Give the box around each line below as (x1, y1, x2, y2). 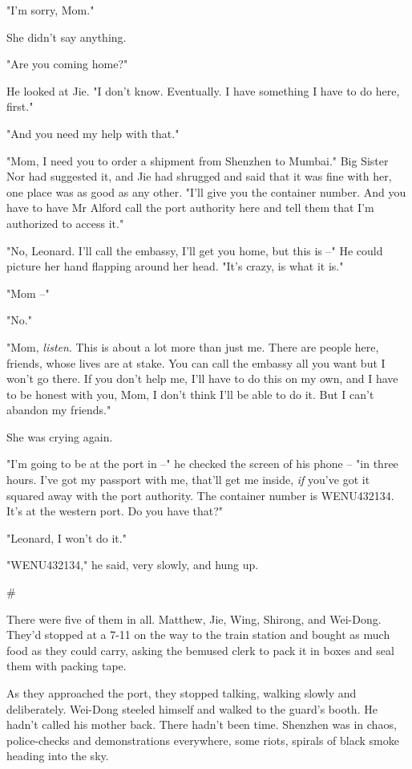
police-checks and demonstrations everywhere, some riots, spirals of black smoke (6, 731, 399, 748)
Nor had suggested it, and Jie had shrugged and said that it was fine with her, (6, 168, 392, 185)
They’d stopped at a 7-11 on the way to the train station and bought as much (6, 626, 390, 643)
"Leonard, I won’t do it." (6, 529, 127, 546)
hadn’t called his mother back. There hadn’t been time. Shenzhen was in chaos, (6, 716, 397, 733)
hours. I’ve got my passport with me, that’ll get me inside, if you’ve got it (6, 471, 370, 488)
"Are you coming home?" (6, 55, 128, 72)
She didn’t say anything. (6, 28, 127, 45)
